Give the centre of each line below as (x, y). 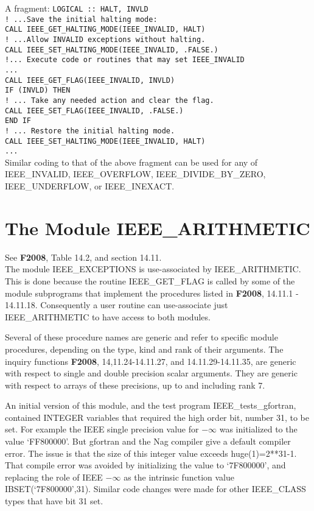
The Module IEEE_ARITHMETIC (158, 227)
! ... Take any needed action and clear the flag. (110, 100)
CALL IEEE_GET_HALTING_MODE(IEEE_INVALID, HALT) (105, 30)
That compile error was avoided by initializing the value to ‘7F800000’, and (145, 465)
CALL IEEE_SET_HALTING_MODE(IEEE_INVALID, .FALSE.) (112, 50)
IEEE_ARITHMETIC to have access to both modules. (108, 316)
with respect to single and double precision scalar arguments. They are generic (151, 373)
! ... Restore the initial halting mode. (90, 131)
